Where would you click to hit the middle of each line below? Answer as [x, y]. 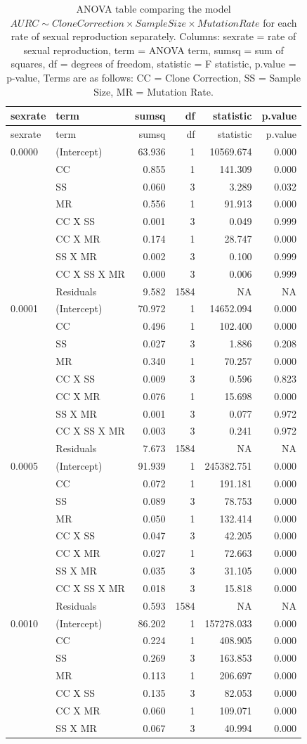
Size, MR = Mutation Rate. [153, 91]
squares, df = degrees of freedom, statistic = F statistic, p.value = [153, 64]
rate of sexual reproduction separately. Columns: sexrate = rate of [153, 36]
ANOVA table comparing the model [153, 8]
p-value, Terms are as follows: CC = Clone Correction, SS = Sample [153, 77]
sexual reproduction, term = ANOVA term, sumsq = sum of [153, 50]
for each [280, 22]
